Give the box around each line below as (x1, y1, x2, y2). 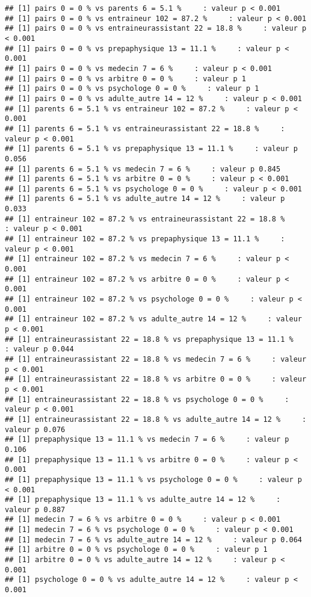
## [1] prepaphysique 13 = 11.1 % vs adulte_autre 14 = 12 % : (5, 495, 281, 504)
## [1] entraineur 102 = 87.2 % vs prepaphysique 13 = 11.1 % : (5, 235, 285, 244)
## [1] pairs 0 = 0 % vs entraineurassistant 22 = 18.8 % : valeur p (5, 24, 307, 33)
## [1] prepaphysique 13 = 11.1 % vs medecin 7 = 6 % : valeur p (5, 435, 289, 444)
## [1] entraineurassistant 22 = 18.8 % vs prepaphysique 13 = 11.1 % (5, 335, 294, 344)
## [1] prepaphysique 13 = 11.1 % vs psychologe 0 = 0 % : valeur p (5, 475, 302, 484)
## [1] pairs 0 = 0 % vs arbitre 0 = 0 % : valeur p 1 (5, 74, 246, 83)
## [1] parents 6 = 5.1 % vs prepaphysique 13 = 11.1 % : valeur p (5, 144, 298, 153)
